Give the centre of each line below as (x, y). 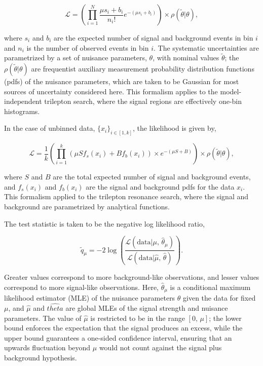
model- (231, 91)
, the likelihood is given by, (174, 128)
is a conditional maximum (210, 287)
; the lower (225, 318)
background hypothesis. (41, 357)
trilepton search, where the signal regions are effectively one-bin (143, 101)
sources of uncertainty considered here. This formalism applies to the (111, 91)
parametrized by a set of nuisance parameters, (76, 58)
